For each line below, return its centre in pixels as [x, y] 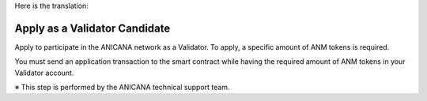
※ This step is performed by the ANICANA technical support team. [122, 88]
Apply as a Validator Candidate [93, 28]
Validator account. [44, 73]
